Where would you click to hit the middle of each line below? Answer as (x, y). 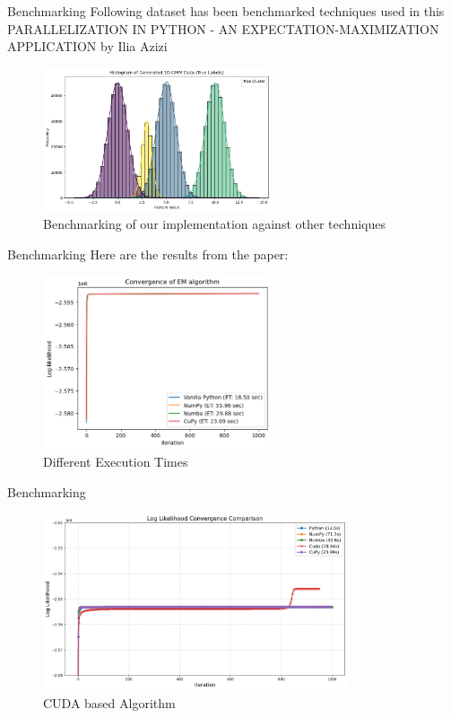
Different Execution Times (116, 462)
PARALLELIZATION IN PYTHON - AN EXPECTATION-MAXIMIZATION (223, 28)
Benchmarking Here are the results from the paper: (148, 254)
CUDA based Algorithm (109, 702)
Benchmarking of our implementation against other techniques (214, 224)
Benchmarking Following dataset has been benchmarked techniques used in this (226, 11)
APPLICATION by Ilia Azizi (87, 46)
